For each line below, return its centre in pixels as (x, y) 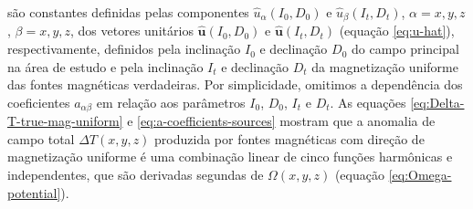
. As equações (368, 102)
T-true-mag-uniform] (65, 121)
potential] (34, 192)
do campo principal (405, 49)
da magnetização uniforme (385, 66)
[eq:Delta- (437, 102)
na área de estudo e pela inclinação (105, 66)
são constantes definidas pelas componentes (128, 12)
